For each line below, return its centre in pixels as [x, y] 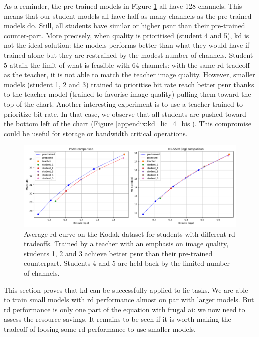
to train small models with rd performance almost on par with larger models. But [129, 299]
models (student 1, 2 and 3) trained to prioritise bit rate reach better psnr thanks [129, 84]
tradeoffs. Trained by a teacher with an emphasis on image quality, [126, 243]
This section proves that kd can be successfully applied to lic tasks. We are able [126, 289]
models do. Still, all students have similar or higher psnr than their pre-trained [125, 26]
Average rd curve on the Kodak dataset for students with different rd [129, 233]
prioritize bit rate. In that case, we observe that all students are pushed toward [125, 114]
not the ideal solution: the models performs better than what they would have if [127, 45]
